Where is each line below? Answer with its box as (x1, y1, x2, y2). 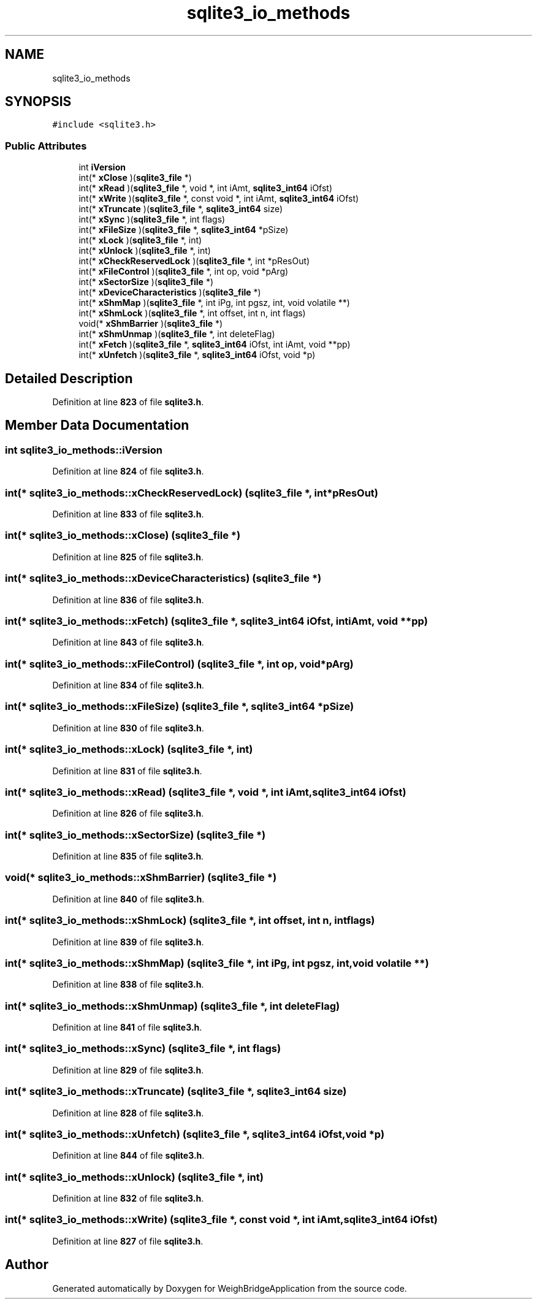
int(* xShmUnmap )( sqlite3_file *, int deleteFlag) (78, 329, 275, 340)
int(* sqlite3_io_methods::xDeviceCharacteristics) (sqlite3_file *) (5, 572, 322, 585)
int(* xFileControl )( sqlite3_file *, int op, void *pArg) (78, 266, 289, 277)
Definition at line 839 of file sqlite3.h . (52, 936, 204, 947)
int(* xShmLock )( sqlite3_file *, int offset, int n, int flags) (78, 308, 306, 319)
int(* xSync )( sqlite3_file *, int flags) (78, 214, 226, 225)
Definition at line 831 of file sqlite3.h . (52, 765, 202, 776)
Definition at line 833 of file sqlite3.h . (52, 509, 204, 519)
